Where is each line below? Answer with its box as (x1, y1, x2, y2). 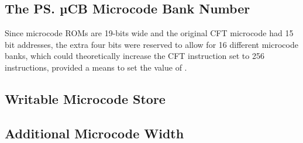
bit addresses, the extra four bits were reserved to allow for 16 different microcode (5, 38, 298, 50)
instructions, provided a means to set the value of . (5, 61, 187, 73)
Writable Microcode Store (5, 89, 166, 107)
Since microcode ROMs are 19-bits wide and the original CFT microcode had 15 (5, 27, 294, 39)
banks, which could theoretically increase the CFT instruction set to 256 (5, 50, 264, 62)
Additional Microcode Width (5, 124, 184, 142)
